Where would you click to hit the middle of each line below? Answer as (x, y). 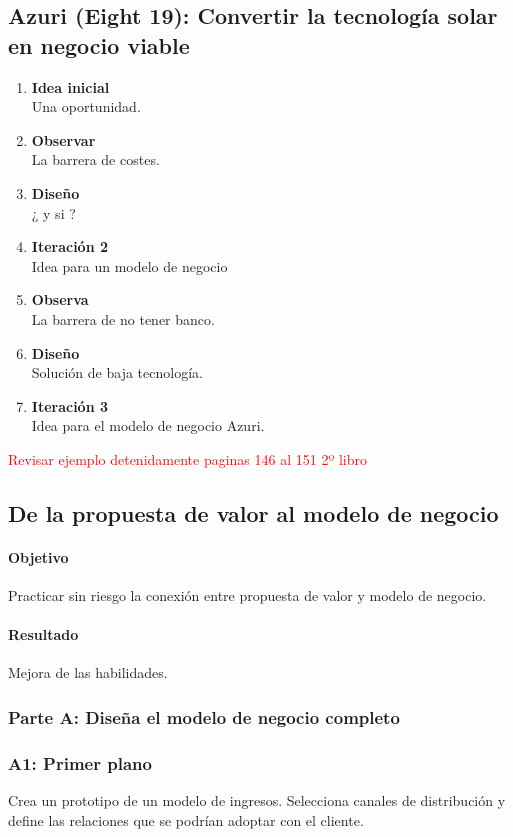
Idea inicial (70, 86)
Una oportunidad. (86, 106)
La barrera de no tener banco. (123, 318)
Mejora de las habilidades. (88, 672)
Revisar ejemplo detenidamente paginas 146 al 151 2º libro (188, 458)
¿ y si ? (53, 212)
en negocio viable (99, 44)
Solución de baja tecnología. (117, 372)
